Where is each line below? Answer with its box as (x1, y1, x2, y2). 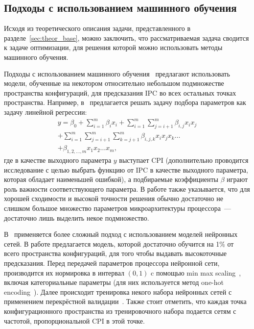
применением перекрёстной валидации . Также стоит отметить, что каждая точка (4, 296, 247, 306)
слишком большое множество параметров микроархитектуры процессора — (4, 203, 231, 213)
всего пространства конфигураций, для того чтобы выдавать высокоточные (4, 248, 227, 258)
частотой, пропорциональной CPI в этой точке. (4, 315, 145, 326)
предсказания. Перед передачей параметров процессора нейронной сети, (4, 257, 220, 268)
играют (227, 174, 248, 184)
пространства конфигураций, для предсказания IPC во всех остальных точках (4, 87, 236, 98)
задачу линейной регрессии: (4, 106, 87, 117)
